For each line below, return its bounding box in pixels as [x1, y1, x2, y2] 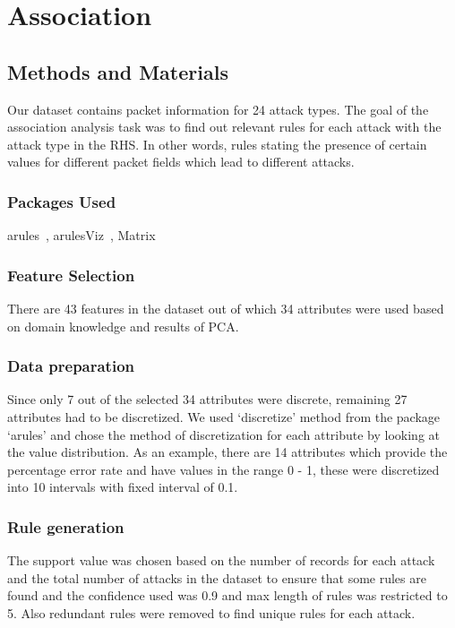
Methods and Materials [7, 57, 228, 85]
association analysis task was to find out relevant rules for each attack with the [7, 117, 442, 136]
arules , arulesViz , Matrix [7, 226, 156, 245]
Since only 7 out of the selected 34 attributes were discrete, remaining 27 [7, 390, 408, 409]
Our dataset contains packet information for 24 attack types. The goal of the [7, 99, 429, 118]
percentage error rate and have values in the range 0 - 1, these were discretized [7, 460, 440, 478]
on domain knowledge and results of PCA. [7, 316, 239, 335]
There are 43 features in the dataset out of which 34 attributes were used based [7, 298, 444, 317]
